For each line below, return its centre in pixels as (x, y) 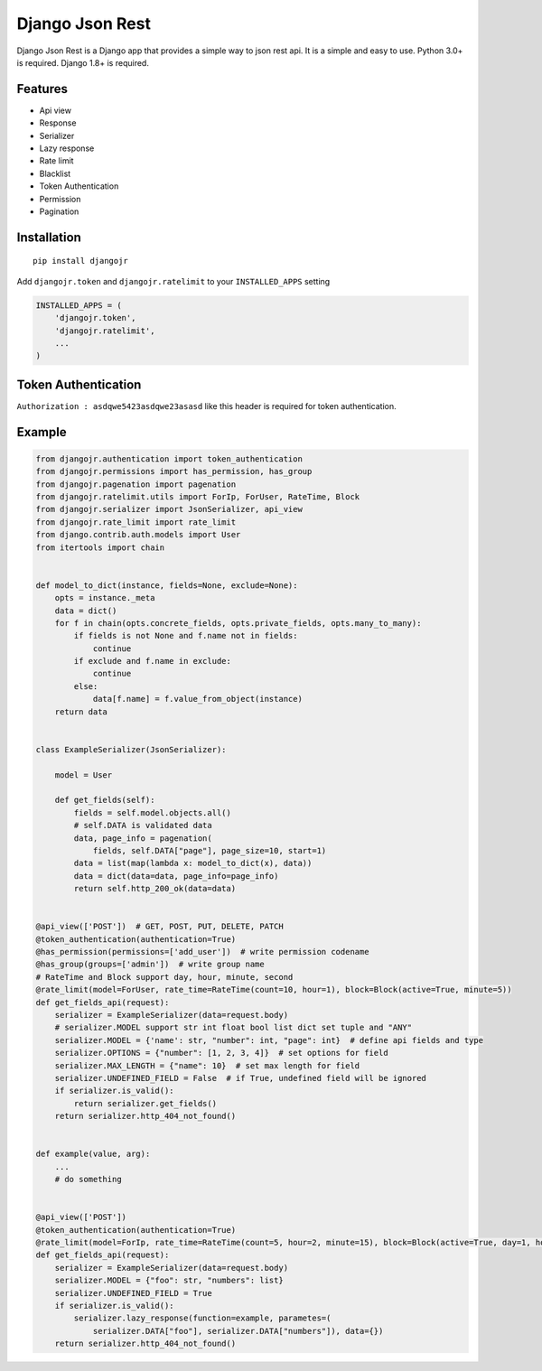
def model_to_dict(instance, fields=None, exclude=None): (167, 585)
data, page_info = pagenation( (143, 838)
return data (81, 712)
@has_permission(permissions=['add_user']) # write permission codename (202, 952)
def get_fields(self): (105, 800)
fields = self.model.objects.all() (153, 812)
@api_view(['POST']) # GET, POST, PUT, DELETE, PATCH (159, 927)
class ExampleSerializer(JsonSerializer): (131, 749)
